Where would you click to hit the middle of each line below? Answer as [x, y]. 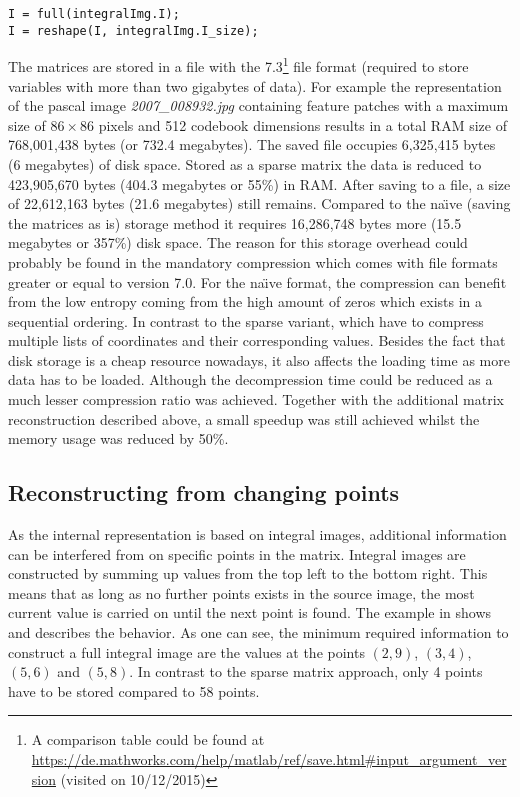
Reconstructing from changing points [204, 492]
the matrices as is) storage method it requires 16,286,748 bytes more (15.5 [235, 222]
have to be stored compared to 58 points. [134, 690]
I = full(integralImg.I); [94, 14]
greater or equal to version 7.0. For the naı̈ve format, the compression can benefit [257, 281]
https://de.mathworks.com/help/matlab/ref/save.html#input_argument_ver [269, 758]
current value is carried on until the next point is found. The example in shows [250, 612]
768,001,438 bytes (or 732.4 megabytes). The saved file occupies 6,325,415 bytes [252, 144]
